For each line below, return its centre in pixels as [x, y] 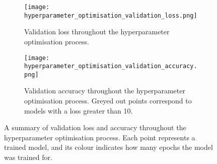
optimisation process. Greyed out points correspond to [108, 101]
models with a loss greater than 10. [79, 110]
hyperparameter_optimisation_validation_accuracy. [111, 66]
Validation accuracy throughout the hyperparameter [105, 91]
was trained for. [28, 157]
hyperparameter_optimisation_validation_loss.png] [111, 15]
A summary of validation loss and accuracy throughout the [95, 127]
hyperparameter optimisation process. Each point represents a [100, 137]
